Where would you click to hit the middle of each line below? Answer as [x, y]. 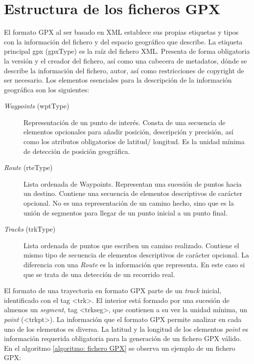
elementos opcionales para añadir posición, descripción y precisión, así [128, 132]
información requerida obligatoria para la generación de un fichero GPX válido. [123, 338]
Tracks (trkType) [30, 229]
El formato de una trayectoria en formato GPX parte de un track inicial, [113, 290]
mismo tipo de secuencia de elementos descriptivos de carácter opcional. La [136, 255]
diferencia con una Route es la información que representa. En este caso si [134, 264]
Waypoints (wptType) [37, 106]
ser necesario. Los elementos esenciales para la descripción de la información [118, 80]
